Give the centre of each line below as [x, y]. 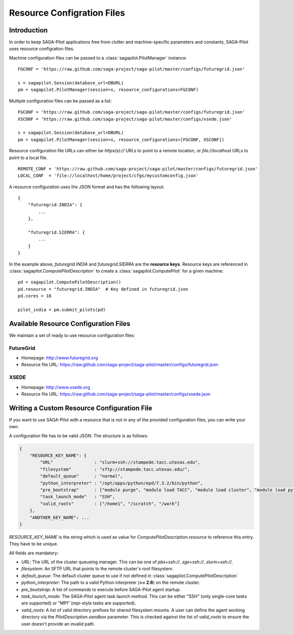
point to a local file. [28, 158]
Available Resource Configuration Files [70, 323]
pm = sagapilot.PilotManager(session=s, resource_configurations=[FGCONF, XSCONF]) [121, 139]
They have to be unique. [34, 544]
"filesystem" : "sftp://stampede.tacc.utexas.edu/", [115, 469]
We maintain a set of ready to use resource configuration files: [72, 335]
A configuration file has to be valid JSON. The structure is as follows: [79, 436]
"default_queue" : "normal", [81, 476]
